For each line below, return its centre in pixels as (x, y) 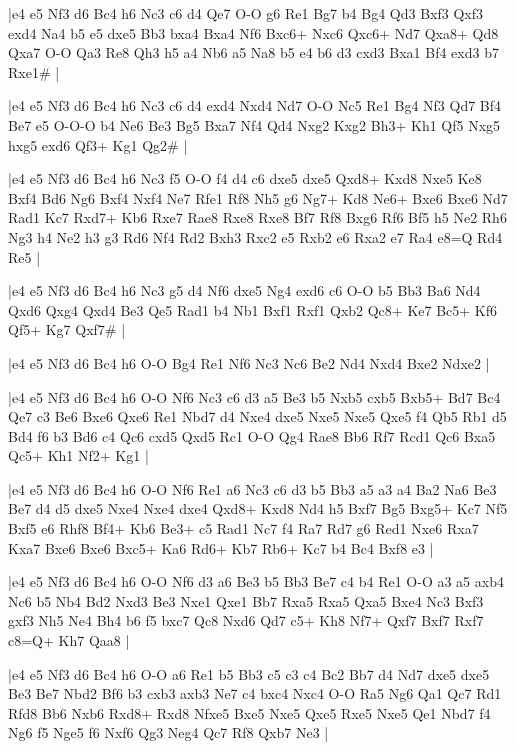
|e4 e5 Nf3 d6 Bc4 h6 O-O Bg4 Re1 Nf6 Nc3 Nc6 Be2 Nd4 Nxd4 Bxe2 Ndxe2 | (249, 362)
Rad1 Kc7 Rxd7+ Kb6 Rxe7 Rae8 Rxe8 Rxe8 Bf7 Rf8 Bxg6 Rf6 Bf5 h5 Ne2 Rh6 (257, 217)
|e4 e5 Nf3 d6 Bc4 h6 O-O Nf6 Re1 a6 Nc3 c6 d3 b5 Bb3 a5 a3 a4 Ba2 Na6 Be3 (252, 488)
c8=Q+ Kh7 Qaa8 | (69, 640)
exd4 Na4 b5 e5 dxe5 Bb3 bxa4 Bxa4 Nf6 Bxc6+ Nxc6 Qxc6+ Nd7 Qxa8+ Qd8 (253, 32)
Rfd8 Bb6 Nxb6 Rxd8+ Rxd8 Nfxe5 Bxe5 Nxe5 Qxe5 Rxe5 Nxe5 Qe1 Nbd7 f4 (249, 712)
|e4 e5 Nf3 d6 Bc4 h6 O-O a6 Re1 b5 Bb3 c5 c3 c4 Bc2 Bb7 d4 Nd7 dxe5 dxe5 (249, 673)
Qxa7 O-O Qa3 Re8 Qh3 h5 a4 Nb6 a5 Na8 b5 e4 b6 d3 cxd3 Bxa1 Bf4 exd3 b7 (253, 52)
